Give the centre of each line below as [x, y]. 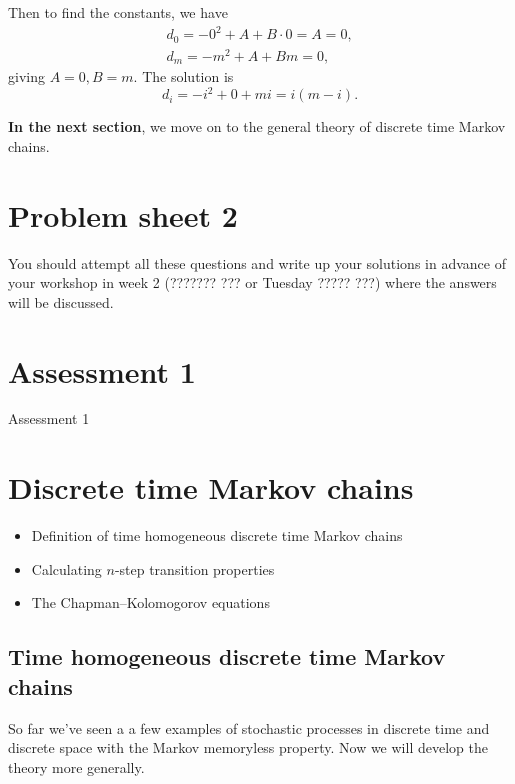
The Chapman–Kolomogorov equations [150, 602]
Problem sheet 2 [123, 214]
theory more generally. [76, 766]
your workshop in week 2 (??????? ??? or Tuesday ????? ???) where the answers [252, 282]
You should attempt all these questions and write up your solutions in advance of [257, 262]
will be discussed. [61, 301]
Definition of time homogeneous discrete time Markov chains [217, 535]
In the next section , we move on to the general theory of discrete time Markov [257, 126]
